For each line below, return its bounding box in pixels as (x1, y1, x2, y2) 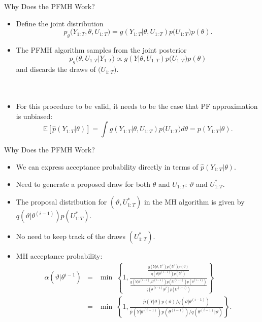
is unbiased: (16, 110, 53, 121)
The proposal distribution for (16, 196, 107, 207)
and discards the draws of (16, 64, 96, 74)
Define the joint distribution (16, 18, 104, 28)
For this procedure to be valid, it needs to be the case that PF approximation (16, 101, 258, 111)
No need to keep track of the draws (16, 231, 125, 241)
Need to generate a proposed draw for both (16, 178, 151, 189)
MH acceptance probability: (16, 251, 103, 261)
